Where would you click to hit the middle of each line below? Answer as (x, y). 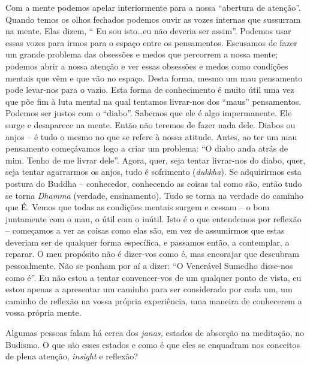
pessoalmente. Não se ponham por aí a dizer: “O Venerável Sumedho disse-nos (149, 266)
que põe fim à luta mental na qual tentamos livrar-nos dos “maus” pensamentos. (154, 101)
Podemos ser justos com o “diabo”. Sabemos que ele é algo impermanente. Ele (149, 113)
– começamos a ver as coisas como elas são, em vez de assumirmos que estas (145, 230)
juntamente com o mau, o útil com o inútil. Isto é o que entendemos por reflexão (154, 218)
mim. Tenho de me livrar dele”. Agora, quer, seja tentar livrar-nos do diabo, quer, (156, 160)
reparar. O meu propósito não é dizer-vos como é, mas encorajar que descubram (152, 254)
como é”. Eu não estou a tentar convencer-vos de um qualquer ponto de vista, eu (154, 277)
